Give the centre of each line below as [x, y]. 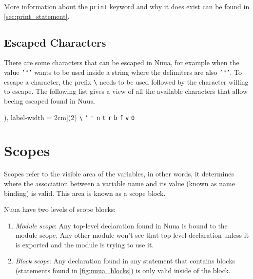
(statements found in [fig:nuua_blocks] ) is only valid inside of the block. [123, 270]
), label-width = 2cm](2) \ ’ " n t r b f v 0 [69, 117]
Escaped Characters [55, 42]
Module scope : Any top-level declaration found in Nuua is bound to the [121, 225]
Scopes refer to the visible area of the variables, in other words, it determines [119, 174]
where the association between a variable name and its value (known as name [119, 183]
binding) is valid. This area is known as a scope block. [85, 193]
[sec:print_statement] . [37, 16]
